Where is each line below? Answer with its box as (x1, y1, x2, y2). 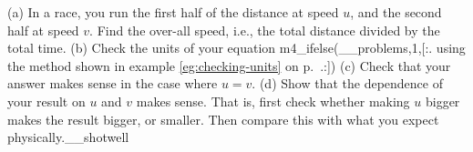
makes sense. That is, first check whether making (136, 91, 410, 110)
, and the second (350, 3, 442, 21)
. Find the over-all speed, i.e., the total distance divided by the (89, 20, 440, 39)
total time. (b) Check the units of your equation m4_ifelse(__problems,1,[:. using (7, 38, 466, 57)
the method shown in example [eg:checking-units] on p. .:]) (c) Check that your (7, 56, 451, 75)
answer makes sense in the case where (7, 74, 218, 93)
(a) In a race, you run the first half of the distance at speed (7, 3, 339, 21)
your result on (7, 91, 86, 110)
